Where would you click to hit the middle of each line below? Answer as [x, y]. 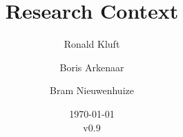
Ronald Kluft [92, 44]
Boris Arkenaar [92, 67]
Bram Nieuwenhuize [92, 90]
